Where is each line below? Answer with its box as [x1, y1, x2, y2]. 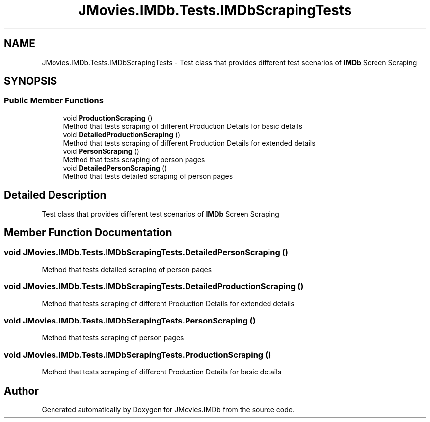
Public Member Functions [4, 96, 104, 106]
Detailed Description [4, 189, 107, 201]
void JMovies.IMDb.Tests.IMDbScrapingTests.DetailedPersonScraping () [4, 247, 289, 257]
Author [4, 384, 39, 397]
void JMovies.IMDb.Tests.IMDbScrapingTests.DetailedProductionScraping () [4, 281, 304, 292]
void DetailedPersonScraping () [63, 163, 167, 172]
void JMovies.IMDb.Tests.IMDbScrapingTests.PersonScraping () [4, 316, 256, 325]
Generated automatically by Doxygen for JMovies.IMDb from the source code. [42, 405, 295, 414]
